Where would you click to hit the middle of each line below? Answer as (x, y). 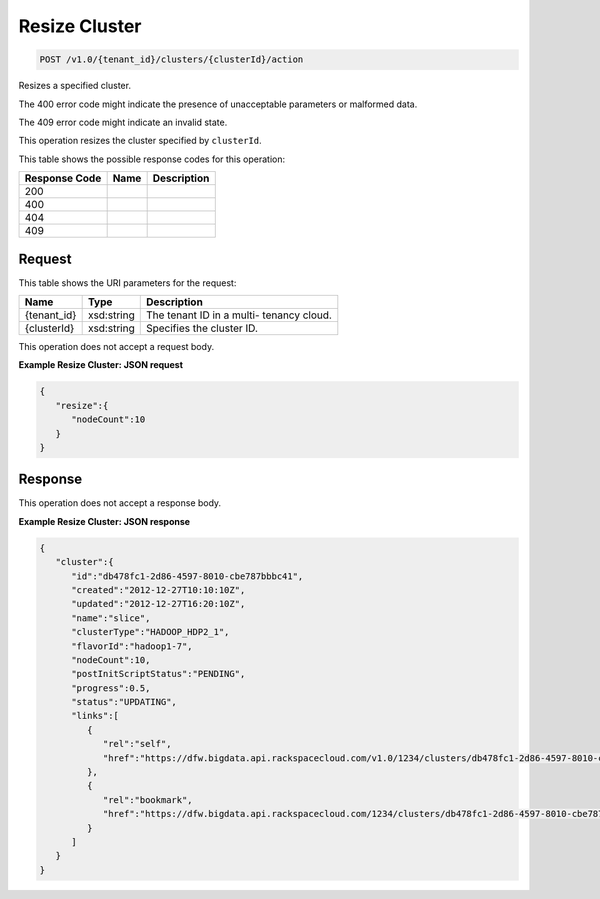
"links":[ (95, 716)
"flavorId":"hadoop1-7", (132, 646)
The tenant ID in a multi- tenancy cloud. (238, 315)
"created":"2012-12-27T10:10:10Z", (158, 589)
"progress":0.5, (111, 688)
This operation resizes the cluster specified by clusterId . (140, 141)
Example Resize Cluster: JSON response (104, 521)
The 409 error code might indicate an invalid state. (123, 122)
